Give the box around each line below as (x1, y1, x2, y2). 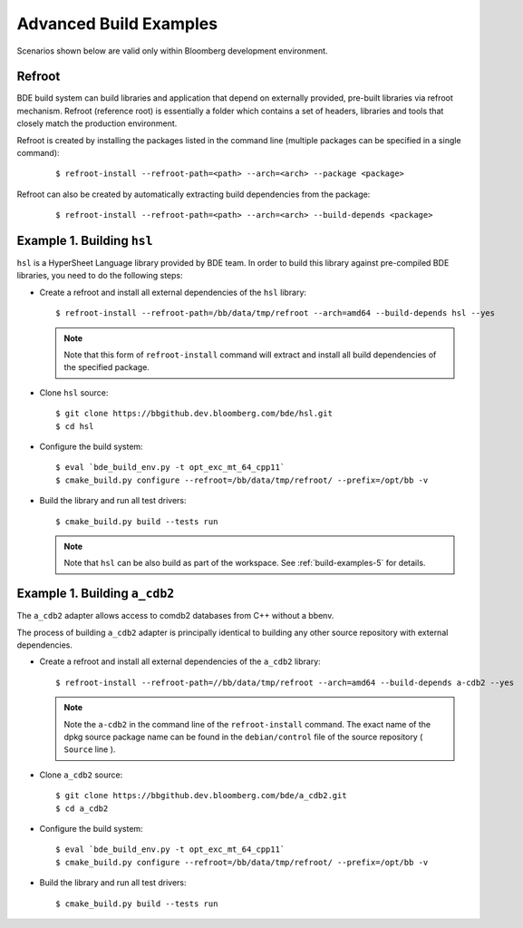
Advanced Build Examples (16, 14, 218, 34)
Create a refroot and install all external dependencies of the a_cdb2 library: (39, 656, 321, 667)
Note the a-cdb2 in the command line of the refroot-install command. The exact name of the (63, 718, 431, 729)
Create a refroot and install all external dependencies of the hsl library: (39, 287, 307, 298)
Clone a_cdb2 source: (39, 769, 123, 780)
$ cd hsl (55, 421, 94, 431)
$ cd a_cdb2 (55, 803, 109, 814)
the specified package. (63, 362, 150, 373)
